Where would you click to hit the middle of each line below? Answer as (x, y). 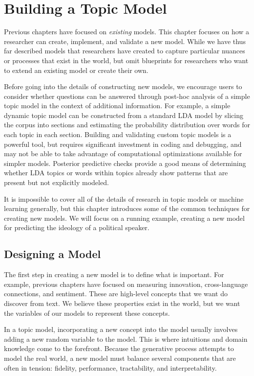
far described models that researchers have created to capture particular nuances (125, 51)
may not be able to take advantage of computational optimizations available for (123, 153)
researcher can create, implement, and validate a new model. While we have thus (125, 41)
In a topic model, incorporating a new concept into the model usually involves (121, 329)
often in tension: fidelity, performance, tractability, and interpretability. (110, 367)
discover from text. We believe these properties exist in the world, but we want (122, 303)
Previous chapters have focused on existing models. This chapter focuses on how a (127, 32)
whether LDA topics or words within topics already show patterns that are (116, 173)
